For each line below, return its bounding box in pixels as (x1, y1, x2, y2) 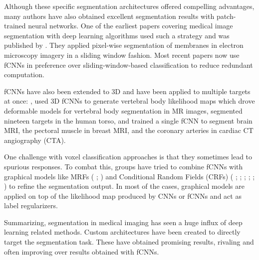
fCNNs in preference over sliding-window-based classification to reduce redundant (4, 59, 253, 70)
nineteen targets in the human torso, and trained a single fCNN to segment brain (4, 115, 253, 126)
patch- (216, 10, 236, 21)
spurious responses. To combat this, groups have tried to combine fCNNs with (4, 161, 243, 171)
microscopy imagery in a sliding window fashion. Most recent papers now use (4, 49, 240, 60)
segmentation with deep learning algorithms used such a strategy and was (4, 30, 230, 40)
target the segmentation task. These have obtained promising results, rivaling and (4, 237, 254, 247)
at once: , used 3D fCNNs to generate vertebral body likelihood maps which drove (4, 96, 255, 106)
